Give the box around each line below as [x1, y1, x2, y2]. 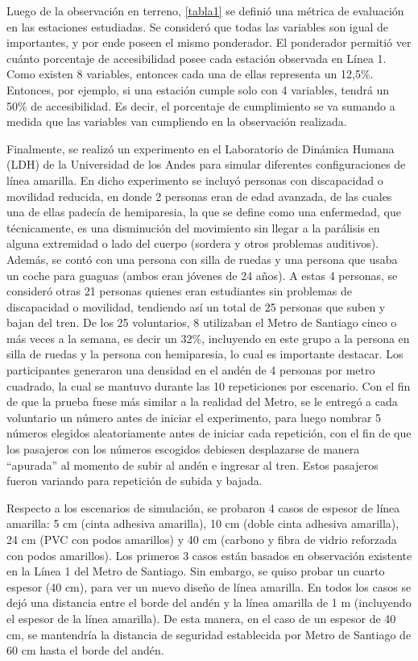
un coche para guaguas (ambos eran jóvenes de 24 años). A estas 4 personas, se [6, 266, 398, 283]
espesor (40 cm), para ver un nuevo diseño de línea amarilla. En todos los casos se [6, 578, 412, 595]
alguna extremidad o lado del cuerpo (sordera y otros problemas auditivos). [6, 235, 379, 252]
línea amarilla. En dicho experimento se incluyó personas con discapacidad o [6, 171, 383, 188]
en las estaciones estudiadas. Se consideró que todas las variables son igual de [6, 18, 389, 35]
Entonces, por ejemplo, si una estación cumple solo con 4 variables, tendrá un [6, 81, 390, 98]
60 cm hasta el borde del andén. [6, 642, 164, 659]
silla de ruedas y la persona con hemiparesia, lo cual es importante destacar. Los [6, 345, 404, 362]
